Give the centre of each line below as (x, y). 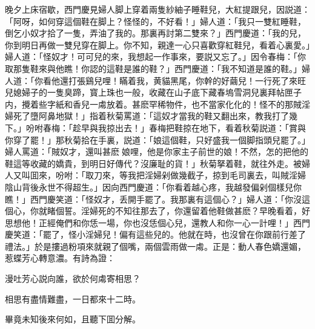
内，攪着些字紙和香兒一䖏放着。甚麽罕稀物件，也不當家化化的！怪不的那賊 (153, 104)
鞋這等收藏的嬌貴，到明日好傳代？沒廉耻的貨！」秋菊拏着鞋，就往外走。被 (153, 163)
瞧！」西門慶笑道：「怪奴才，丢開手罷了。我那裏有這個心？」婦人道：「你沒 (153, 199)
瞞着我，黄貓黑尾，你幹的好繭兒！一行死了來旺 (212, 80)
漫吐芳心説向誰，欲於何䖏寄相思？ (73, 279)
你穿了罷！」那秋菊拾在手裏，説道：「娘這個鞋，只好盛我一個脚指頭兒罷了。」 (157, 139)
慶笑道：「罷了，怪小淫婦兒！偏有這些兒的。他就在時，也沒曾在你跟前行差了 (155, 234)
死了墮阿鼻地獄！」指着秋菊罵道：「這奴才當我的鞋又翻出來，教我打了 (151, 116)
